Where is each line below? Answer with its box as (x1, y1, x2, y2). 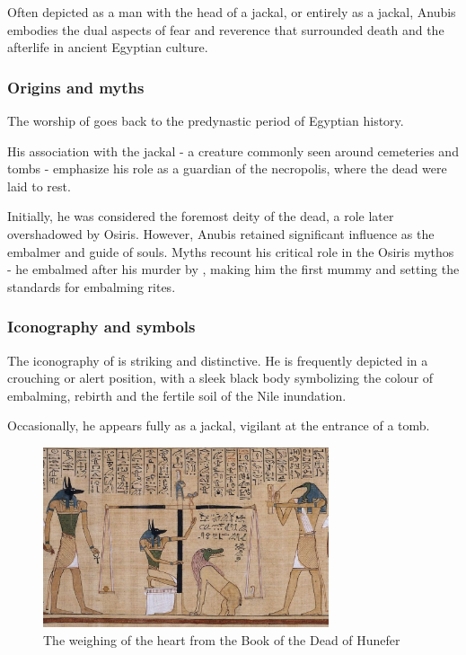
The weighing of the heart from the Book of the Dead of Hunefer (43, 630, 400, 649)
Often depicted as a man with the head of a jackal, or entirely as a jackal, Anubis (7, 3, 456, 21)
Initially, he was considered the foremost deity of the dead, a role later (7, 207, 394, 226)
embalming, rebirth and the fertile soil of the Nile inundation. (7, 385, 347, 404)
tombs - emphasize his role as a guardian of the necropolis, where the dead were (7, 159, 447, 178)
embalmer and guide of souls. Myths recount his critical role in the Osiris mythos (7, 242, 454, 261)
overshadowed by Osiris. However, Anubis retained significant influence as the (7, 224, 435, 243)
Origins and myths (7, 75, 145, 98)
